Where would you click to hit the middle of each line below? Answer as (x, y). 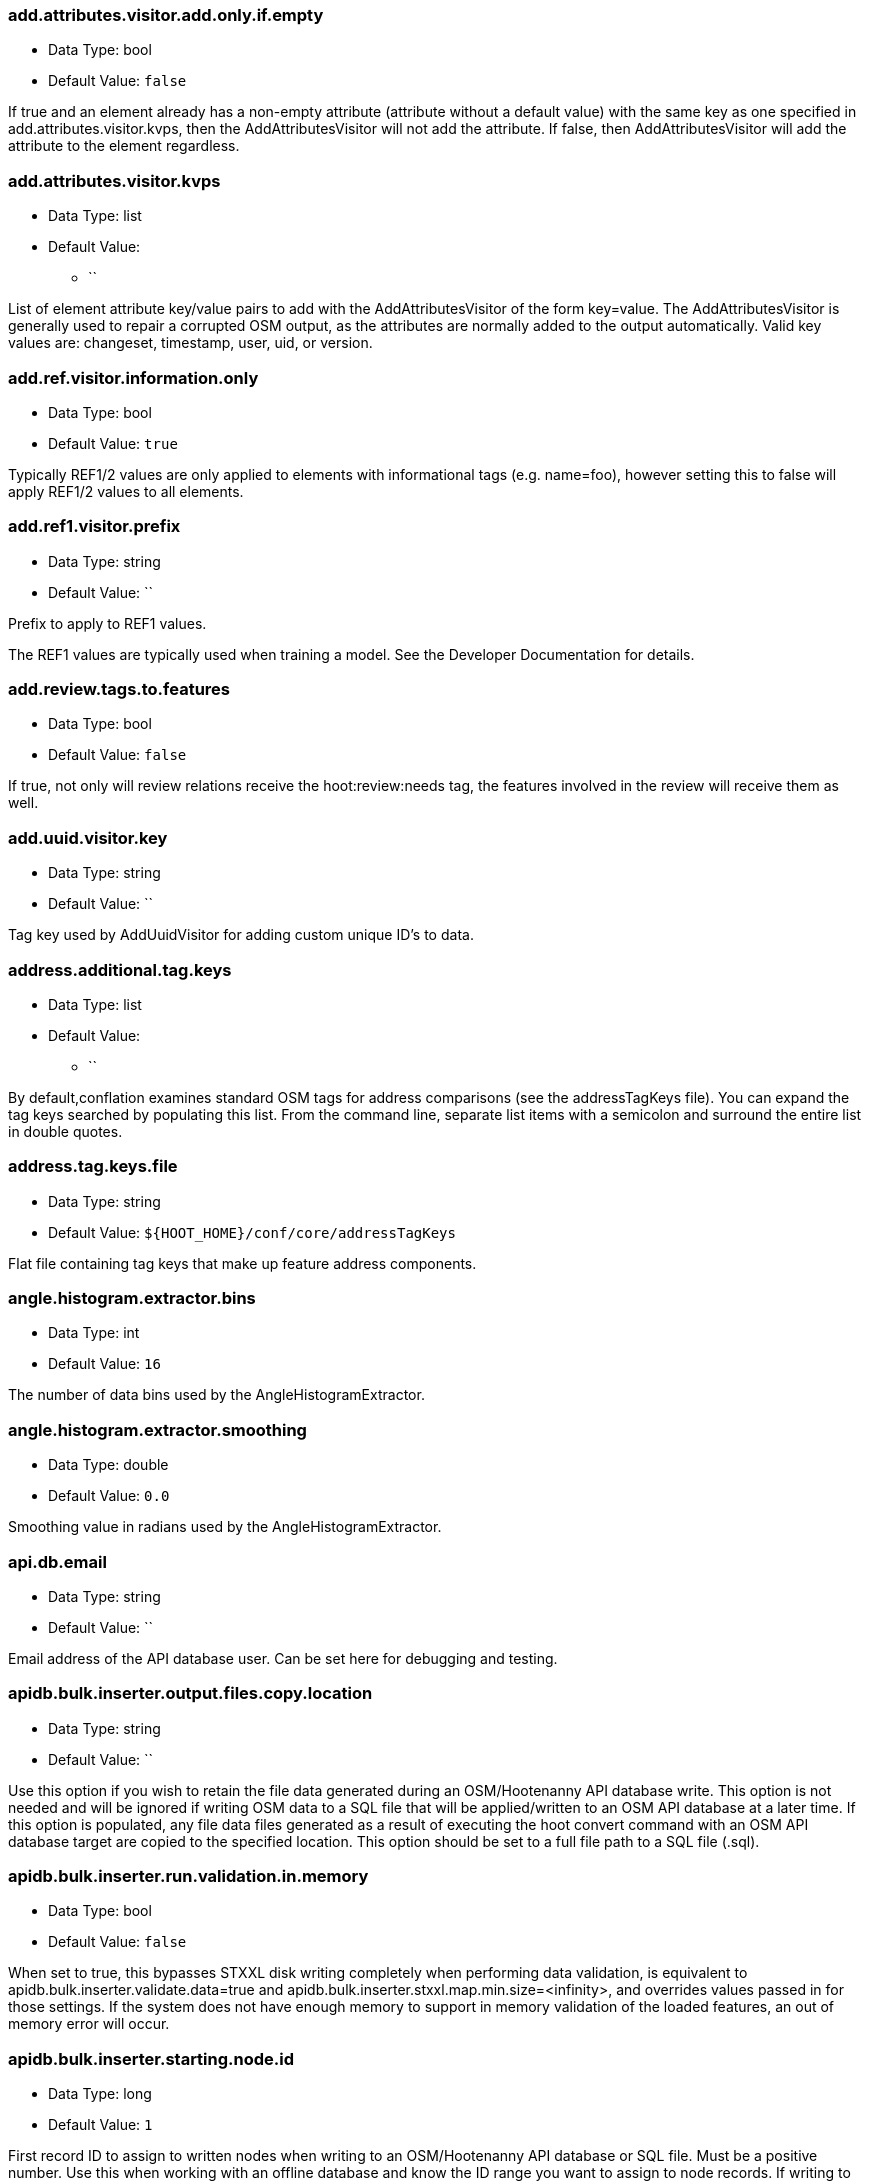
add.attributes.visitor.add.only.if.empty (166, 15)
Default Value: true (113, 443)
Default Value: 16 (104, 1364)
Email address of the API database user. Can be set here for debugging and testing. (283, 1658)
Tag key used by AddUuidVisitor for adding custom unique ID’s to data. (241, 935)
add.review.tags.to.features (119, 689)
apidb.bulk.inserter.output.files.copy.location (190, 1693)
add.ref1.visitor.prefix (94, 526)
